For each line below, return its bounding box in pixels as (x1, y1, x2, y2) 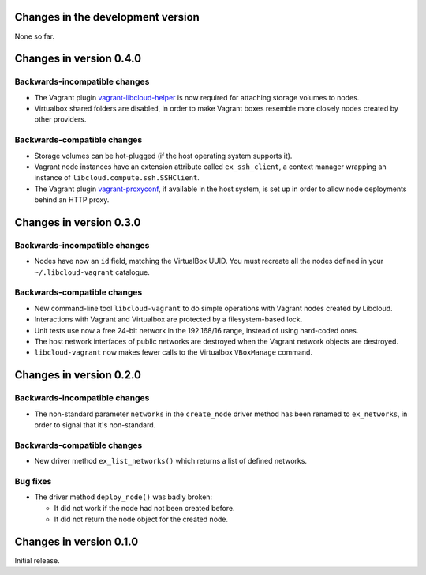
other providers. (34, 115, 87, 124)
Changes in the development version (14, 10, 200, 24)
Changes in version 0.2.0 (14, 368, 142, 382)
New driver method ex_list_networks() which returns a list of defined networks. (34, 457, 308, 466)
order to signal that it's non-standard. (34, 419, 156, 430)
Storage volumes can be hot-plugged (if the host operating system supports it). (34, 151, 293, 160)
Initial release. (14, 555, 60, 565)
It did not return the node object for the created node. (54, 514, 229, 524)
